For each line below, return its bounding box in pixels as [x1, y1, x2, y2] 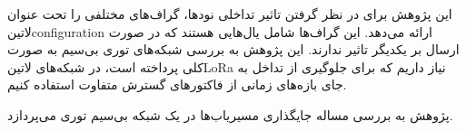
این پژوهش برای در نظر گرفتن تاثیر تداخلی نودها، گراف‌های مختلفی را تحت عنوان [7, 5, 452, 23]
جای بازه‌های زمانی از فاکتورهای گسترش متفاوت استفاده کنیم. [7, 75, 347, 94]
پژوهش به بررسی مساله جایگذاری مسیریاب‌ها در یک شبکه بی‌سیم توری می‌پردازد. [7, 105, 453, 124]
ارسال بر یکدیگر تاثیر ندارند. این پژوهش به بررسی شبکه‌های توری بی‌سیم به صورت [7, 40, 460, 59]
